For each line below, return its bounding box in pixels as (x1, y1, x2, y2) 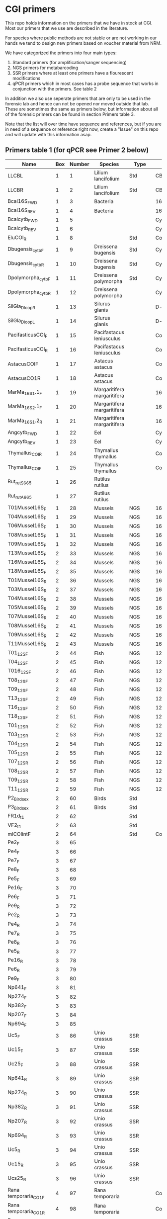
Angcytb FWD (7, 429, 37, 436)
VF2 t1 (7, 821, 21, 829)
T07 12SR (7, 758, 28, 766)
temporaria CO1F (7, 1192, 45, 1200)
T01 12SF (7, 649, 28, 657)
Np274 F (7, 993, 27, 1001)
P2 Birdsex (7, 794, 29, 802)
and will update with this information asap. (5, 131, 92, 137)
